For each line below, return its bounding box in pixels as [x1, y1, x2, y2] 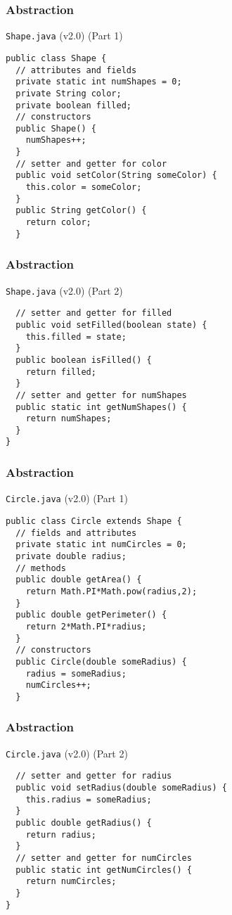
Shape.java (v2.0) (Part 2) [6, 283, 123, 297]
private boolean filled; [15, 100, 131, 110]
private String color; [15, 88, 122, 98]
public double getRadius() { [15, 818, 152, 828]
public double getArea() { [15, 575, 142, 585]
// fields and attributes [15, 527, 137, 538]
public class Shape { [6, 53, 107, 63]
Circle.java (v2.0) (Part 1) [6, 491, 128, 506]
